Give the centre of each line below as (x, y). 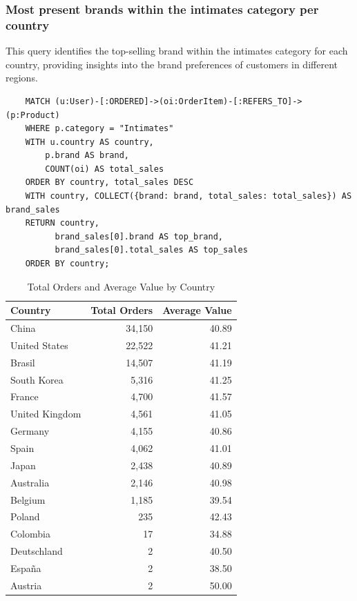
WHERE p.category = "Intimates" (99, 129)
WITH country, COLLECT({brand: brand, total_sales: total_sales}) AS (189, 196)
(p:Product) (33, 115)
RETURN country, (62, 223)
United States (39, 345)
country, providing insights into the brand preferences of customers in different (172, 64)
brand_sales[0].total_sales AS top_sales (151, 250)
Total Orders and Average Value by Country (121, 286)
